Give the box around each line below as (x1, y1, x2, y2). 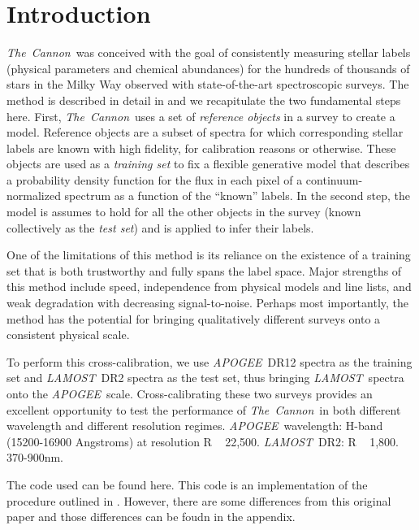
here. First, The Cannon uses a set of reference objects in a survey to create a (6, 107, 395, 124)
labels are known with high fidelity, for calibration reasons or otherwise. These (6, 139, 396, 156)
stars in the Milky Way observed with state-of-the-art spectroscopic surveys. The (6, 76, 409, 93)
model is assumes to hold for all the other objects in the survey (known (6, 203, 361, 220)
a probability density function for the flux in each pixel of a (6, 171, 303, 188)
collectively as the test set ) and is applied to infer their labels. (6, 219, 314, 236)
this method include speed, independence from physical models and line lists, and (6, 278, 412, 295)
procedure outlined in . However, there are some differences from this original (6, 492, 391, 509)
